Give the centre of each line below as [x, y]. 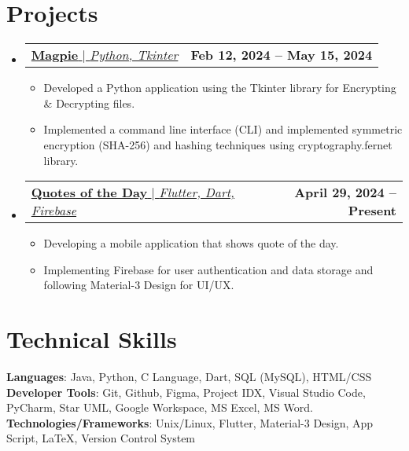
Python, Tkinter [134, 55]
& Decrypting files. [89, 103]
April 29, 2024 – [345, 192]
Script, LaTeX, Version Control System [101, 438]
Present [372, 211]
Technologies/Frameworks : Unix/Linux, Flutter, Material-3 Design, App [190, 422]
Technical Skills [92, 339]
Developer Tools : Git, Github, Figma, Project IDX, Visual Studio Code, [186, 392]
